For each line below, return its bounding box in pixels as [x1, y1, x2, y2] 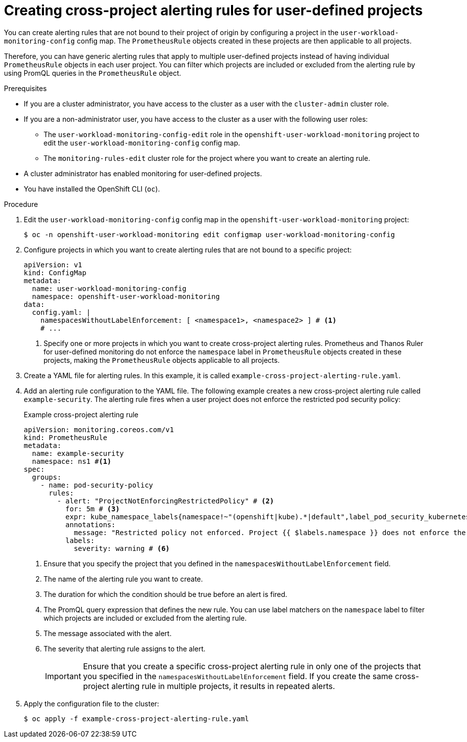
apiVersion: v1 [24, 260, 83, 269]
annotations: [65, 520, 116, 529]
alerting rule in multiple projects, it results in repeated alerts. [111, 681, 335, 691]
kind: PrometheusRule [24, 433, 107, 442]
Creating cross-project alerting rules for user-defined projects [4, 2, 423, 19]
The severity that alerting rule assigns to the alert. [44, 644, 206, 653]
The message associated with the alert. [44, 629, 172, 638]
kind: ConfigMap [24, 268, 87, 277]
